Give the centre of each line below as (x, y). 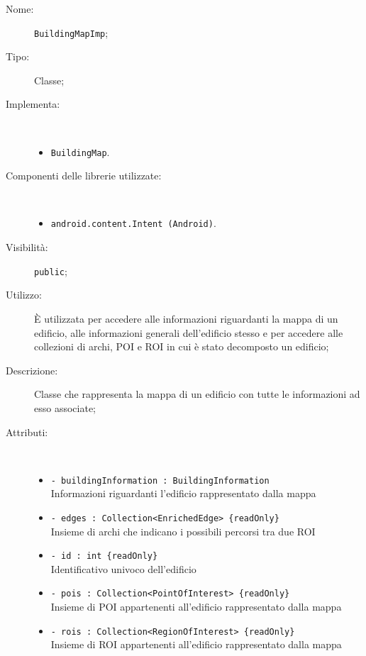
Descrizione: (32, 370)
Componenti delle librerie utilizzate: (84, 176)
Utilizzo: (24, 295)
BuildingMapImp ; (71, 32)
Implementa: (33, 104)
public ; (51, 271)
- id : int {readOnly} (104, 556)
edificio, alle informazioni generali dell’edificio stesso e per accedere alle (189, 332)
